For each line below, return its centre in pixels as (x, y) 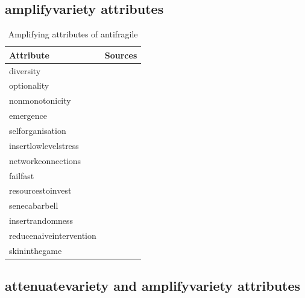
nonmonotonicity (40, 100)
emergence (28, 116)
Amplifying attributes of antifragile (73, 34)
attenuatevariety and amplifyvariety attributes (153, 286)
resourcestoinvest (40, 190)
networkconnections (45, 160)
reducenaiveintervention (53, 235)
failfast (22, 175)
